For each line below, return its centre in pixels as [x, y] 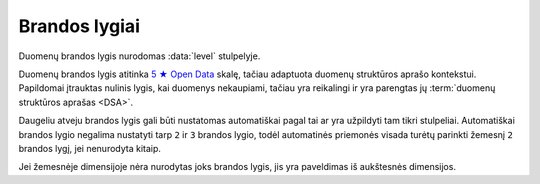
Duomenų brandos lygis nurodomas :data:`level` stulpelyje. [139, 56]
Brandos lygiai [79, 26]
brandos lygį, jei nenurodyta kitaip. [90, 148]
